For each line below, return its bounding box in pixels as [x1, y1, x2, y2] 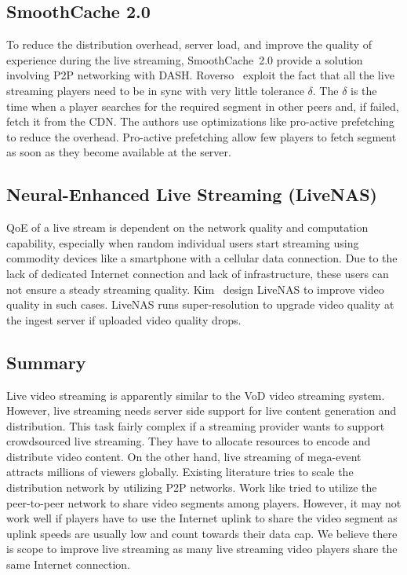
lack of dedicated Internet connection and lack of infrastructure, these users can [6, 265, 389, 281]
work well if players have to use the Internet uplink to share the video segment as [6, 510, 398, 526]
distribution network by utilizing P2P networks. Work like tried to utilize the [6, 479, 377, 496]
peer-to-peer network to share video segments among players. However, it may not [6, 494, 402, 511]
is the [351, 82, 377, 98]
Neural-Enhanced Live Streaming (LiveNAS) [6, 182, 378, 207]
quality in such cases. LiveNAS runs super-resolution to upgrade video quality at [6, 296, 394, 313]
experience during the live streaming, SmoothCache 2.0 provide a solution [6, 51, 363, 68]
